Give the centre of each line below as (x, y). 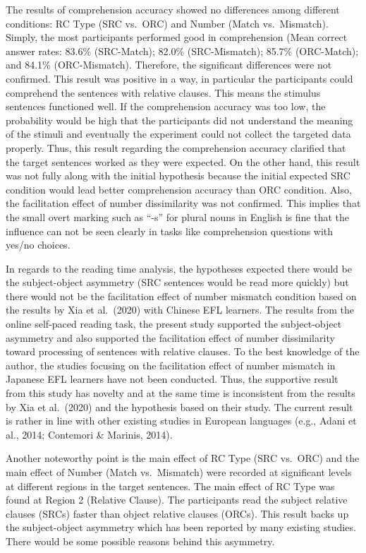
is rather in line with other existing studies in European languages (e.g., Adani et (181, 421)
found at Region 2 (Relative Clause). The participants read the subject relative (177, 500)
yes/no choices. (38, 245)
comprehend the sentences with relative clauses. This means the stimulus (163, 92)
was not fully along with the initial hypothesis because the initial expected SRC (178, 176)
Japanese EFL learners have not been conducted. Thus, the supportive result (172, 379)
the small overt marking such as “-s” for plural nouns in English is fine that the (178, 216)
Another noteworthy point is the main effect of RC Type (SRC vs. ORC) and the (183, 458)
